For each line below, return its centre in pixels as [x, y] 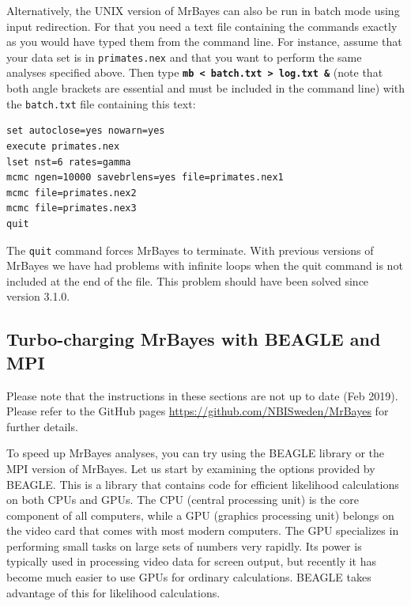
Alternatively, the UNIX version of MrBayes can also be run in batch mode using [203, 10]
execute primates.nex [63, 146]
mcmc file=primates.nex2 [72, 193]
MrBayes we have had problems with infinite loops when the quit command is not [205, 265]
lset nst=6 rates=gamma [69, 162]
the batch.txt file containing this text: [101, 103]
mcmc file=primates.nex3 [72, 208]
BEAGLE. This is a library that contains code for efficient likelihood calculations [203, 484]
